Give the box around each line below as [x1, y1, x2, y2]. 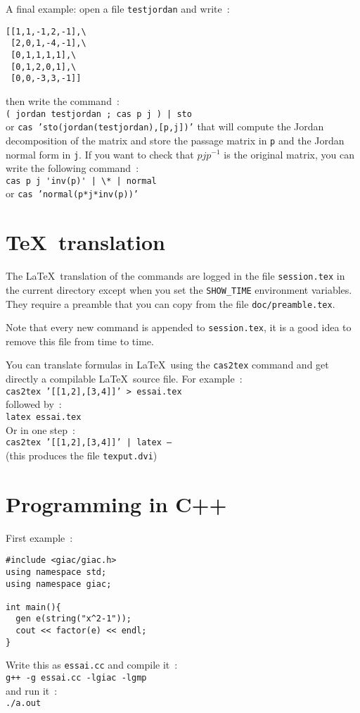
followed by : [6, 397, 62, 411]
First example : [6, 530, 73, 545]
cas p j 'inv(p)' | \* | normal [6, 175, 157, 186]
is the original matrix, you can [224, 147, 354, 161]
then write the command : [6, 93, 120, 108]
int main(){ [6, 602, 61, 612]
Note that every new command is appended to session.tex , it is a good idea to [6, 320, 352, 335]
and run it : [6, 683, 58, 697]
